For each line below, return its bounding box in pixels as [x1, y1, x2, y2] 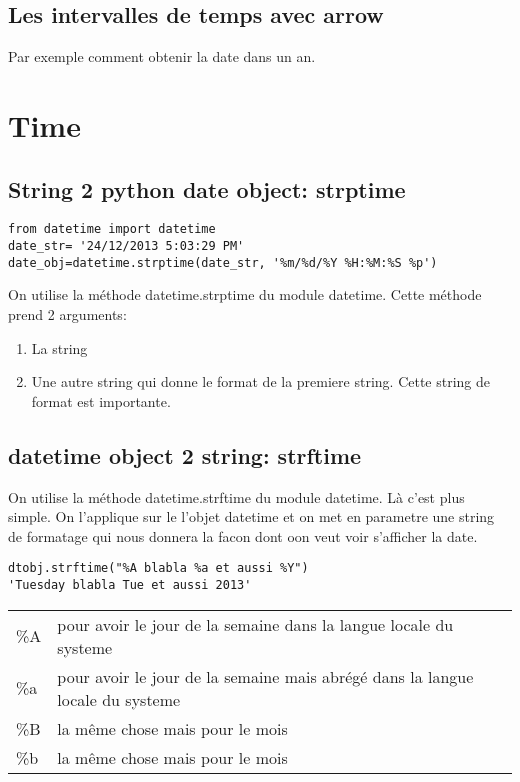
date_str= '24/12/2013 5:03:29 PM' [8, 239, 245, 254]
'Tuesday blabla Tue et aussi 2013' [8, 577, 252, 592]
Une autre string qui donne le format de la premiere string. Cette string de [31, 371, 491, 392]
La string [31, 337, 88, 358]
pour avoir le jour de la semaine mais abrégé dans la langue [57, 664, 474, 688]
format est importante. [31, 390, 171, 411]
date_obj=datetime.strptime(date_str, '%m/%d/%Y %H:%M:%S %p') [8, 255, 438, 270]
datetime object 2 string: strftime [8, 439, 362, 470]
